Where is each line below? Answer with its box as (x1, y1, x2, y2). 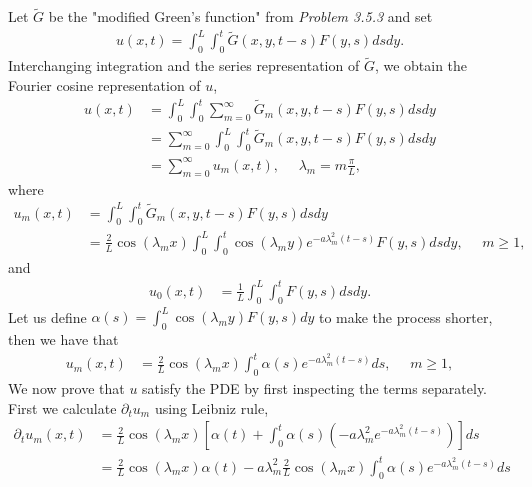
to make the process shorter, (318, 306, 493, 327)
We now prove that (8, 377, 125, 398)
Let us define (8, 306, 87, 327)
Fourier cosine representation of (8, 74, 201, 95)
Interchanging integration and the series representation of (8, 55, 360, 76)
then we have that (8, 329, 119, 349)
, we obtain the (374, 55, 468, 76)
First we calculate (8, 397, 117, 418)
